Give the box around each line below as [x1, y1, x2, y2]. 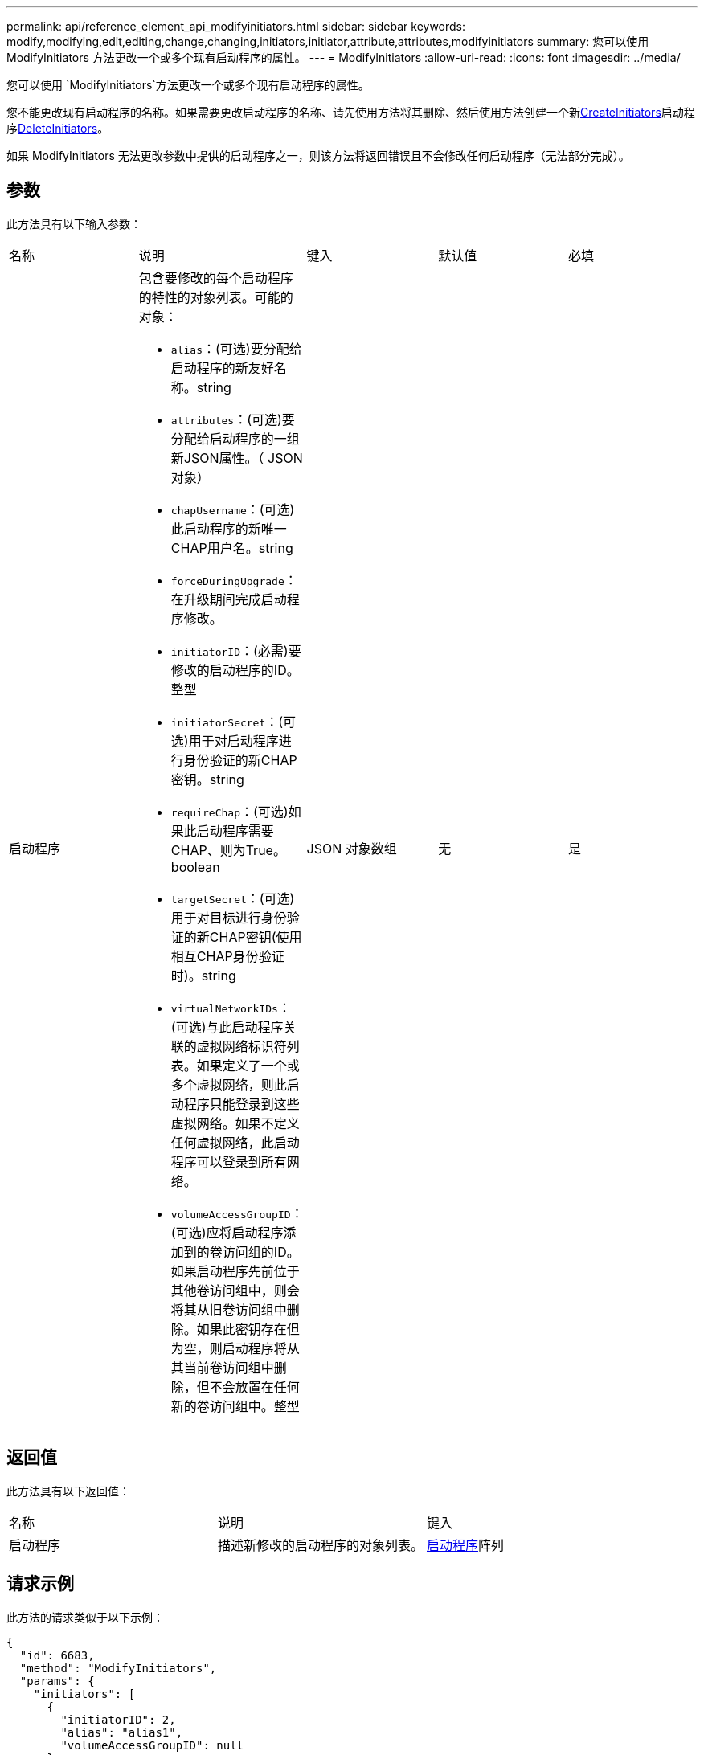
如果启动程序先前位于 [170, 1262, 300, 1279]
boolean [170, 858, 220, 875]
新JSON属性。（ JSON [170, 449, 303, 466]
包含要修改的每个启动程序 [138, 269, 293, 286]
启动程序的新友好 [170, 359, 274, 376]
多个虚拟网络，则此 [170, 1076, 287, 1093]
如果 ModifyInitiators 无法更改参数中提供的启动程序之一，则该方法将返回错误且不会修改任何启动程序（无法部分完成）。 [6, 149, 630, 162]
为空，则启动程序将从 [170, 1340, 300, 1356]
